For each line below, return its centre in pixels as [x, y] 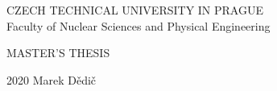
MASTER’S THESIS [58, 53]
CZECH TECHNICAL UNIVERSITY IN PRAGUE [135, 10]
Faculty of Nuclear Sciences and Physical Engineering [138, 25]
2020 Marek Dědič [52, 79]
